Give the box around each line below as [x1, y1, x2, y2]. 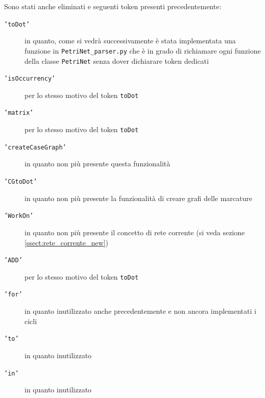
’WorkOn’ [4, 212, 34, 220]
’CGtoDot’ [4, 178, 37, 186]
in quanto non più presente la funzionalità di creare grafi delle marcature [25, 192, 253, 203]
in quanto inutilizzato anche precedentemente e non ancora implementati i [25, 306, 256, 316]
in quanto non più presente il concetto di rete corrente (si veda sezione [25, 227, 245, 237]
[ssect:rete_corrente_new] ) [25, 237, 108, 247]
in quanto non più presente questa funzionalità [25, 158, 171, 169]
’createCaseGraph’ [4, 143, 66, 151]
